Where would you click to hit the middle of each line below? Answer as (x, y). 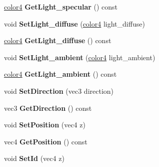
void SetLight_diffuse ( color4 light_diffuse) (74, 23)
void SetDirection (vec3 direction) (59, 91)
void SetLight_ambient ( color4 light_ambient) (80, 57)
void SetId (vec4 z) (34, 158)
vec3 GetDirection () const (48, 108)
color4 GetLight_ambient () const (60, 74)
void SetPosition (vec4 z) (45, 125)
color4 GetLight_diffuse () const (58, 40)
